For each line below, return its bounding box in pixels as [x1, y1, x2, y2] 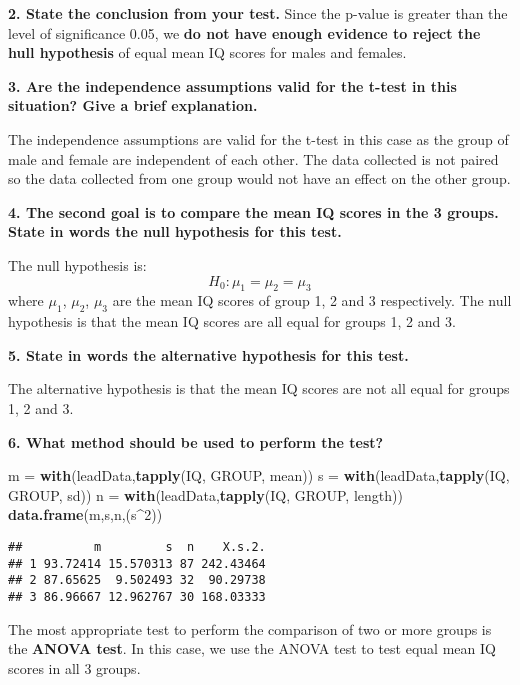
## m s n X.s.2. [8, 539, 266, 554]
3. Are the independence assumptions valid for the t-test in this [8, 75, 457, 96]
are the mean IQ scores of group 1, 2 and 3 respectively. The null [112, 290, 512, 311]
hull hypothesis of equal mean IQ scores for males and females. [8, 42, 407, 63]
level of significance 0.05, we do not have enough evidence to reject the [8, 22, 481, 43]
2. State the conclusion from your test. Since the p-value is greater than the [8, 3, 508, 23]
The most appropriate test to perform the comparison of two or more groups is [8, 618, 492, 639]
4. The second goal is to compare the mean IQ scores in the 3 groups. [8, 201, 499, 222]
